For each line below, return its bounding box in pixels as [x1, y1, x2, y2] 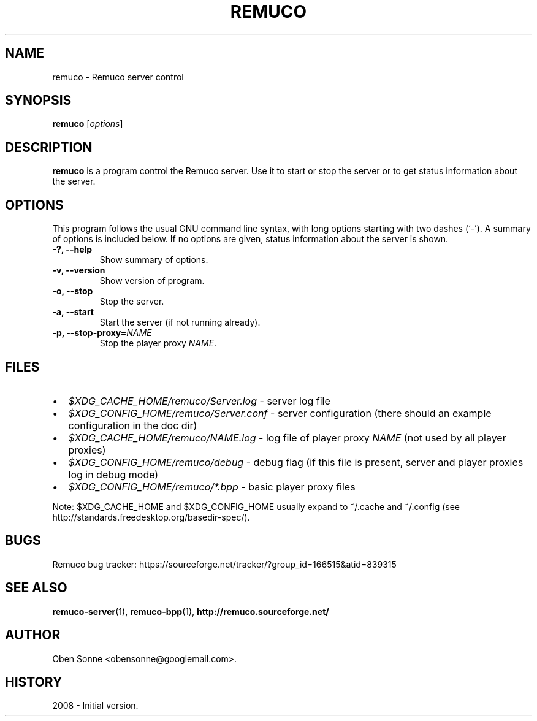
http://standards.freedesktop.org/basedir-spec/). [52, 511, 250, 522]
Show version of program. [99, 275, 205, 286]
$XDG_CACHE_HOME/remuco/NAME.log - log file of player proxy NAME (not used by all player [68, 431, 506, 444]
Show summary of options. [99, 254, 208, 265]
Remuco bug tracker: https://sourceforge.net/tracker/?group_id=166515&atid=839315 [52, 559, 397, 570]
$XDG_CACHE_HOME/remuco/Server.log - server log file [68, 394, 330, 407]
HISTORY [5, 674, 63, 690]
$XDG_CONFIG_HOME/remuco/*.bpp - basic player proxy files [68, 480, 356, 493]
